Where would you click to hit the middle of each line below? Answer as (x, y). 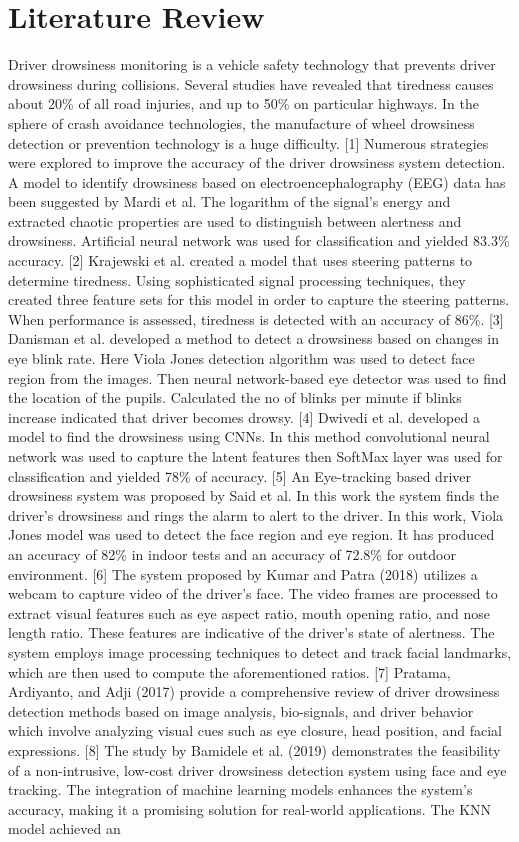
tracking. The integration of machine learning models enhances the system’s (240, 789)
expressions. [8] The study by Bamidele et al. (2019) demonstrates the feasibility (254, 749)
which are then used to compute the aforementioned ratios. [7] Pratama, (229, 671)
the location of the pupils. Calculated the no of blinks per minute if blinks (235, 397)
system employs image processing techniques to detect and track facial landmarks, (260, 651)
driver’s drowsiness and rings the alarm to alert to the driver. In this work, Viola (256, 514)
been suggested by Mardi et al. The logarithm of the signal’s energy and (229, 201)
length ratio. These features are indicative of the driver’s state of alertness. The (251, 632)
